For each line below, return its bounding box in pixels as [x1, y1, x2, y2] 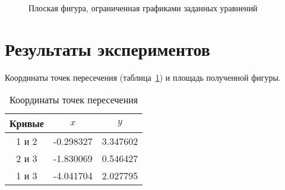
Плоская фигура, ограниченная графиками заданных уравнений [28, 2, 258, 14]
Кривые [9, 116, 44, 131]
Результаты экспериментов [5, 36, 210, 61]
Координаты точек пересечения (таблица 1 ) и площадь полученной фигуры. [5, 71, 281, 83]
